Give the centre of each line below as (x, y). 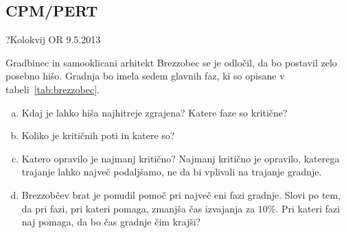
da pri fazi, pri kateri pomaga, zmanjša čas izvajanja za (138, 208)
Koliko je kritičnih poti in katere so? (98, 135)
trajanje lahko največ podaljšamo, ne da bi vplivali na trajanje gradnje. (172, 172)
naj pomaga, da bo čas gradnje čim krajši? (111, 222)
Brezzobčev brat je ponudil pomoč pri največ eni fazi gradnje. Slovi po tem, (181, 194)
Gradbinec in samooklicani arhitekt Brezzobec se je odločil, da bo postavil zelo (171, 62)
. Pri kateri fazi (308, 208)
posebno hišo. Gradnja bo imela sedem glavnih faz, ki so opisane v (145, 76)
